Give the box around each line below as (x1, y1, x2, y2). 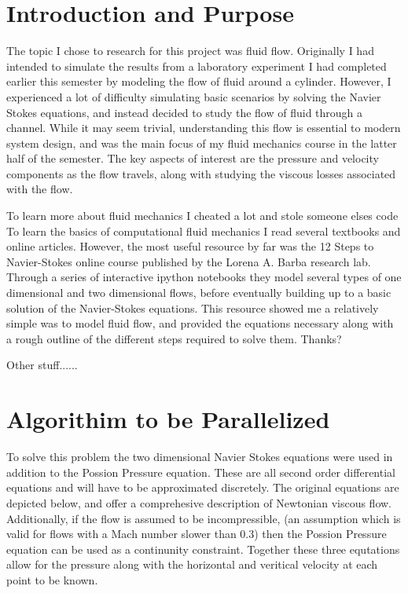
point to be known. (6, 571, 98, 588)
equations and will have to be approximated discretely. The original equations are (6, 479, 399, 496)
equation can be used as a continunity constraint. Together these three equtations (6, 540, 400, 557)
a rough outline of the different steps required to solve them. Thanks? (6, 330, 342, 346)
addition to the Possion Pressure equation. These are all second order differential (6, 463, 395, 480)
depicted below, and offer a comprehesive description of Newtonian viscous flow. (6, 494, 392, 511)
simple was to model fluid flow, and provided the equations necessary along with (6, 315, 394, 331)
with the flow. (6, 181, 73, 197)
